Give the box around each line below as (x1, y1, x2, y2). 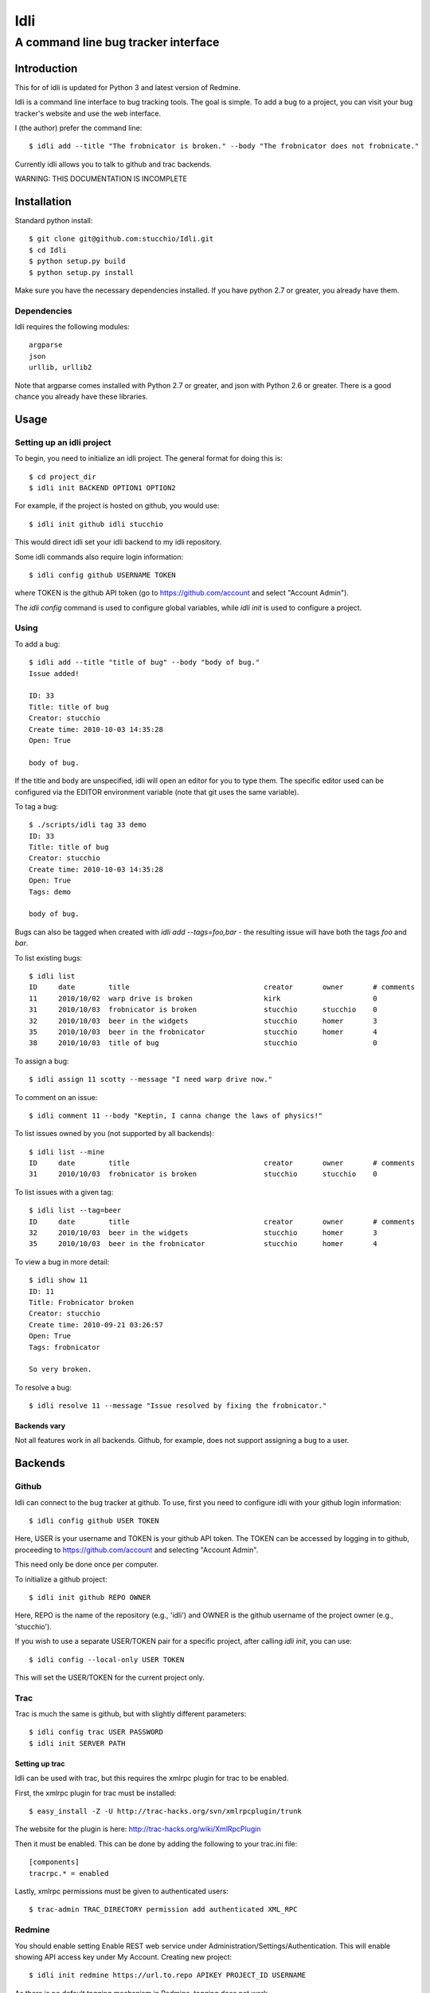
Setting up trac (14, 1759, 65, 1768)
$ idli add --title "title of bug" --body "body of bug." (29, 658, 260, 667)
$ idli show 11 (29, 1276, 88, 1285)
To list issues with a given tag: (14, 1187, 114, 1197)
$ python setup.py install (29, 268, 135, 277)
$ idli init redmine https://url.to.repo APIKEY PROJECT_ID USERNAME (29, 1971, 307, 1980)
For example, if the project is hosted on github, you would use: (14, 501, 220, 510)
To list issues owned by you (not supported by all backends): (14, 1129, 215, 1138)
